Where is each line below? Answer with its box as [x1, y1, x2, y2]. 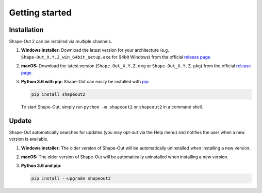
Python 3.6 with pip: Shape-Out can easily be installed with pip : [21, 79, 150, 85]
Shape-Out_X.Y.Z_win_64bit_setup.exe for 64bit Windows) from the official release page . [21, 54, 212, 60]
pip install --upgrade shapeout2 [31, 176, 111, 181]
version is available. [9, 136, 49, 142]
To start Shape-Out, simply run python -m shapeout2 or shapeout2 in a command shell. [21, 104, 203, 110]
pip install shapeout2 [31, 92, 85, 97]
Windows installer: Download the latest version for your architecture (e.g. [21, 47, 169, 53]
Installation [9, 26, 44, 34]
